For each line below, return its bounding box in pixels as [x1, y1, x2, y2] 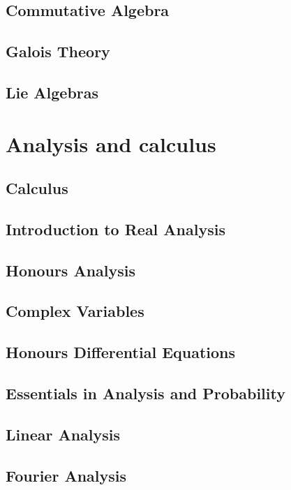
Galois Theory [6, 40, 110, 62]
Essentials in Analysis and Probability [6, 383, 285, 404]
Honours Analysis [6, 259, 136, 281]
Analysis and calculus [6, 129, 216, 158]
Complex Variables [6, 300, 144, 322]
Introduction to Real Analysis [6, 218, 225, 239]
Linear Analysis [6, 423, 121, 445]
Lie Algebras [6, 81, 99, 103]
